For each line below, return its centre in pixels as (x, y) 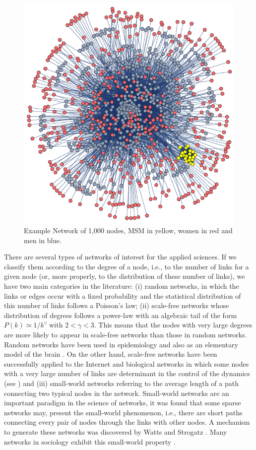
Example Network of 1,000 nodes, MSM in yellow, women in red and (128, 230)
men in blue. (43, 240)
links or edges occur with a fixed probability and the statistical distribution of (123, 295)
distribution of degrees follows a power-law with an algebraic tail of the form (121, 315)
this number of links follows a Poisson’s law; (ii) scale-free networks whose (117, 305)
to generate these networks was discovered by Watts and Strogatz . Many (116, 431)
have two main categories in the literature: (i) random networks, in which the (122, 286)
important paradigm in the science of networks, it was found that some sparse (123, 403)
